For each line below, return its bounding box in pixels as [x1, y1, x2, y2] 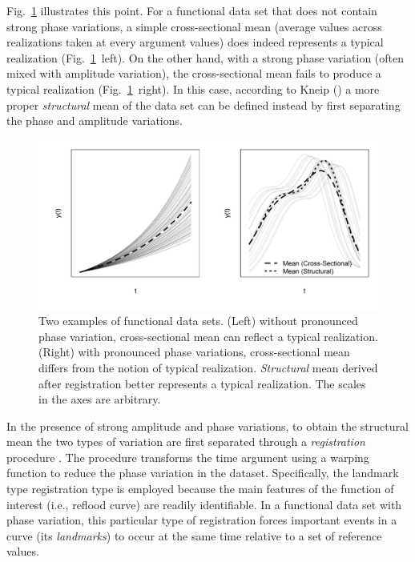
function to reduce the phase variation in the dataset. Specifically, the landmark [6, 464, 399, 481]
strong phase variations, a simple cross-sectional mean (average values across [6, 18, 382, 34]
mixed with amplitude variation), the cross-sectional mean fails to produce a [6, 65, 381, 82]
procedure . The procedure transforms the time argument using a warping [6, 448, 369, 465]
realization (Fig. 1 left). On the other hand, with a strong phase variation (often [6, 49, 405, 66]
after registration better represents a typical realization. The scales [38, 375, 366, 391]
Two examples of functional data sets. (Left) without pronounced [38, 312, 358, 329]
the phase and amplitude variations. [6, 112, 183, 129]
